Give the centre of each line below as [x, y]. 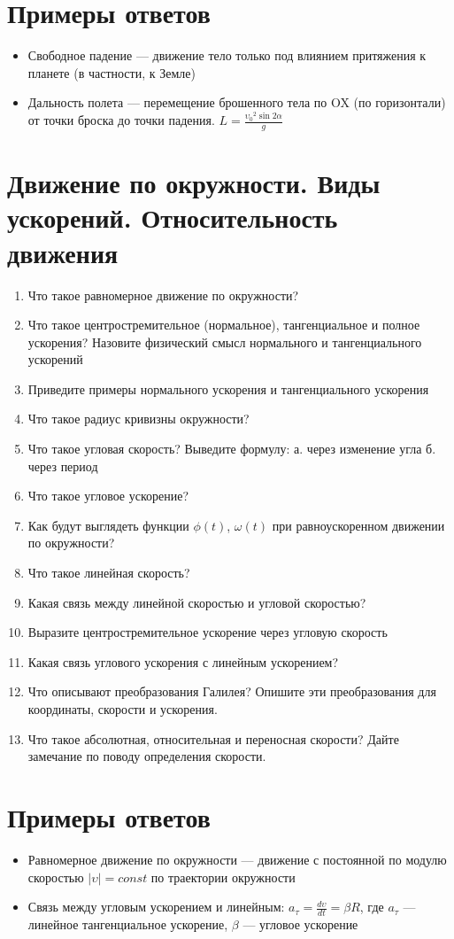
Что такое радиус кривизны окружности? [139, 419]
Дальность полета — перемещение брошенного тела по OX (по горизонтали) [237, 102]
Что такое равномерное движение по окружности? [163, 295]
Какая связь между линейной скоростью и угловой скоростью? [197, 602]
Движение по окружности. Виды [194, 183]
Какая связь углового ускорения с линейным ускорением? [183, 661]
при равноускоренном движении [358, 525]
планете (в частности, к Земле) [112, 72]
